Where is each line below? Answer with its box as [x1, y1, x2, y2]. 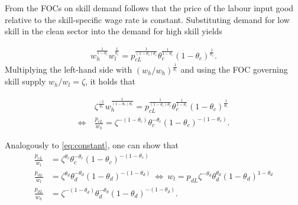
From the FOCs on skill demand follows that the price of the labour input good [5, 2, 294, 14]
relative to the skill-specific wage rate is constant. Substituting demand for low [5, 13, 290, 25]
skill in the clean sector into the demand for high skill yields [5, 25, 222, 37]
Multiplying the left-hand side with [5, 63, 132, 76]
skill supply [5, 75, 46, 87]
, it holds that [85, 75, 135, 87]
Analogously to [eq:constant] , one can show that [5, 139, 179, 151]
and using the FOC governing [180, 63, 288, 76]
